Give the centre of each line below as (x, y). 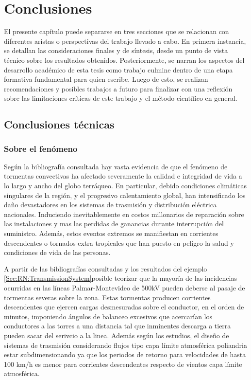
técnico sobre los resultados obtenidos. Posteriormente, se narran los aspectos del (124, 60)
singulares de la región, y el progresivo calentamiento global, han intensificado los (125, 195)
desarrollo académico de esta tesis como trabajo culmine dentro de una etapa (118, 69)
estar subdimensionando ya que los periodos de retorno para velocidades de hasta (125, 354)
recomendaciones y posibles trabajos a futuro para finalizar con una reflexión (118, 88)
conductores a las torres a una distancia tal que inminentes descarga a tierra (117, 326)
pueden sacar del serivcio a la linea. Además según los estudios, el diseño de (117, 335)
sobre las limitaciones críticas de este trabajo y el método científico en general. (121, 98)
